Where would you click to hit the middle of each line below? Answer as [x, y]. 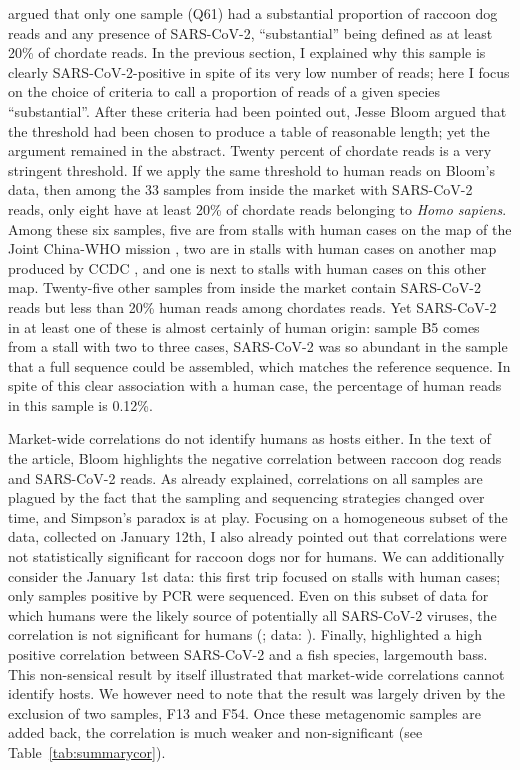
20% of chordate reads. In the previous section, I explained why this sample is [247, 52]
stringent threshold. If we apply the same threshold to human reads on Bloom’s [251, 169]
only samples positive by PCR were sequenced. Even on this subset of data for [248, 595]
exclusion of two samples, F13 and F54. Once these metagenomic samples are [244, 712]
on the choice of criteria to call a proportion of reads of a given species [224, 91]
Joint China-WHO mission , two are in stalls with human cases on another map [252, 248]
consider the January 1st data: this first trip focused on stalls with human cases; [254, 575]
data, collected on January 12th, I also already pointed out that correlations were [257, 536]
